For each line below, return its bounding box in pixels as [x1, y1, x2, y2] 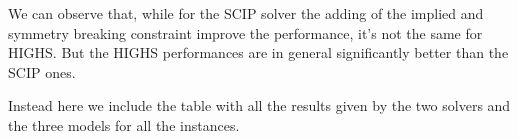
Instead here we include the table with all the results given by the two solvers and [8, 95, 511, 116]
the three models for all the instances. [8, 114, 240, 135]
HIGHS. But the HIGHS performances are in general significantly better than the [8, 42, 509, 63]
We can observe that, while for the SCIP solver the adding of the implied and [8, 3, 484, 23]
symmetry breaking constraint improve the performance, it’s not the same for [8, 22, 483, 43]
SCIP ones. [8, 61, 76, 82]
